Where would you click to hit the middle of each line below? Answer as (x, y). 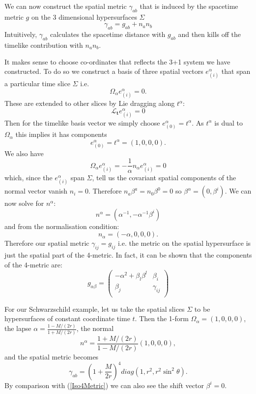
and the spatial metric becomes (52, 356)
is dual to (228, 122)
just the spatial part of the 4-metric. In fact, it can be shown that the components (128, 255)
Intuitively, (21, 34)
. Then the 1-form (162, 318)
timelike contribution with (44, 45)
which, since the (28, 178)
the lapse (18, 328)
